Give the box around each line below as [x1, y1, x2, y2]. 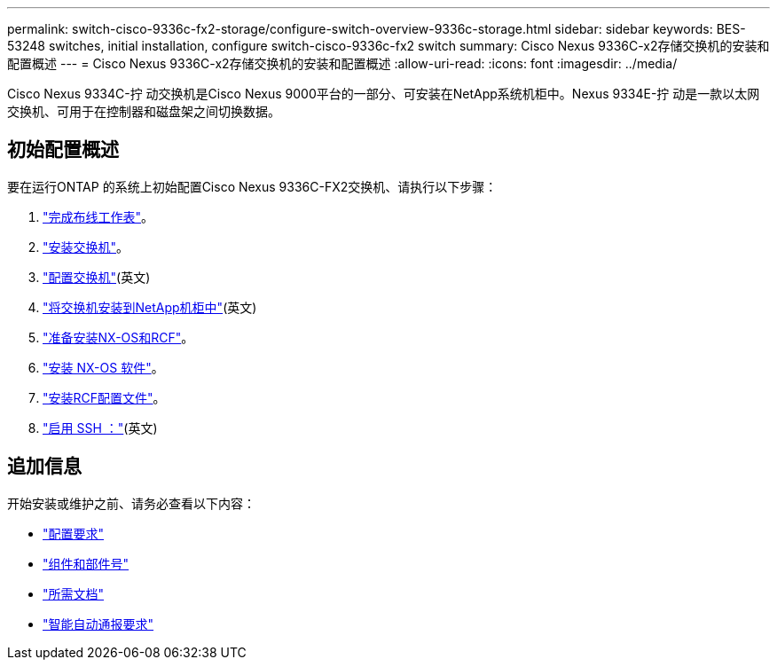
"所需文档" [43, 585, 105, 601]
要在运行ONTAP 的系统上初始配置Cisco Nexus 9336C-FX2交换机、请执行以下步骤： [7, 178, 498, 194]
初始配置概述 [7, 138, 119, 161]
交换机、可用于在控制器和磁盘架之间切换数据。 [7, 104, 280, 119]
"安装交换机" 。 [43, 239, 129, 255]
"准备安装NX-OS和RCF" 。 [43, 329, 194, 345]
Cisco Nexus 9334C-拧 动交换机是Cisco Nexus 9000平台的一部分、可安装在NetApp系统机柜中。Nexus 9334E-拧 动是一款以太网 [7, 86, 760, 101]
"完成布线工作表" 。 [43, 208, 154, 224]
